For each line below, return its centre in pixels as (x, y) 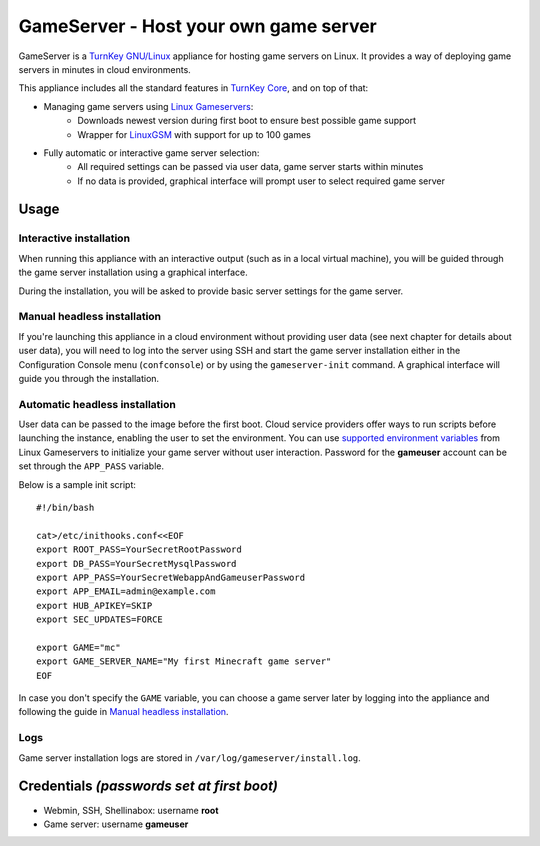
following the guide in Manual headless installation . (123, 712)
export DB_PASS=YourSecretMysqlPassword (136, 563)
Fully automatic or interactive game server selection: (151, 152)
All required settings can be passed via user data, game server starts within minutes (250, 167)
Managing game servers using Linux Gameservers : (148, 106)
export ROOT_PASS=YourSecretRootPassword (139, 549)
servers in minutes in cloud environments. (105, 69)
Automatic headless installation (97, 404)
